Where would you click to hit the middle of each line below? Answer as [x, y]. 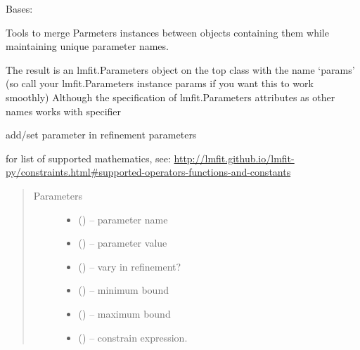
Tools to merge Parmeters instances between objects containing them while [167, 32]
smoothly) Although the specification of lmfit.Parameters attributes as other [171, 97]
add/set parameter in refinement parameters [101, 135]
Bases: [19, 8]
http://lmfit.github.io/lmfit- [234, 158]
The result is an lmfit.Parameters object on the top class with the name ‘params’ [180, 69]
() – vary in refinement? [130, 266]
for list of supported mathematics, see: [88, 158]
